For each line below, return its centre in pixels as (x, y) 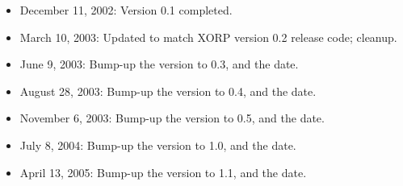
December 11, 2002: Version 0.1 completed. (126, 10)
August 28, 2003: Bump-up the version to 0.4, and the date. (168, 91)
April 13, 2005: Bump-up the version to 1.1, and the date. (163, 172)
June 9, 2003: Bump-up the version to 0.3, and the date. (159, 64)
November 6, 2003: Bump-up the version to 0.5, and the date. (172, 118)
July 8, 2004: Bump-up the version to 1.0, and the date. (158, 145)
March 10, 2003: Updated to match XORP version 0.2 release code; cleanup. (208, 37)
